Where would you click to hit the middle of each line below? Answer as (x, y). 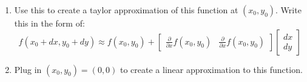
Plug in (28, 69)
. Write (288, 10)
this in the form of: (49, 23)
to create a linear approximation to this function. (211, 69)
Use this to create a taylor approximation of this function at (126, 10)
